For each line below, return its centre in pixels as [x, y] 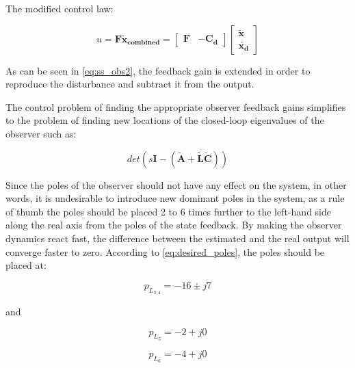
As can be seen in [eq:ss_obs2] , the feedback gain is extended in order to [158, 70]
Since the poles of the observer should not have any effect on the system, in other [176, 184]
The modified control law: [60, 8]
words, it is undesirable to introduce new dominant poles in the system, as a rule [175, 198]
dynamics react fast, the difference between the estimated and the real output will [177, 238]
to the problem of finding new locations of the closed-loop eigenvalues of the [165, 120]
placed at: [26, 265]
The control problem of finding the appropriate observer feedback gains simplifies [176, 106]
